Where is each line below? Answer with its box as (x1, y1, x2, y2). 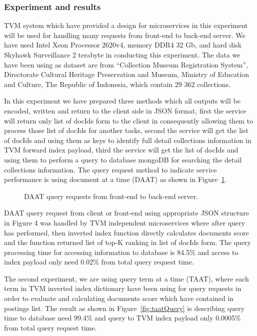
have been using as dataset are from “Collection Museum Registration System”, (4, 59, 248, 69)
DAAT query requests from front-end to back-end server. (24, 190, 198, 201)
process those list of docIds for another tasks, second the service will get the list (4, 125, 248, 135)
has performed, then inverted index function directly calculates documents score (4, 227, 249, 237)
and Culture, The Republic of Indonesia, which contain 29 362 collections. (4, 78, 231, 89)
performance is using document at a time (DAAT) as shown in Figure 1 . (4, 174, 227, 184)
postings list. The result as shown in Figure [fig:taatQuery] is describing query (4, 302, 244, 313)
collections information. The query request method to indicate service (4, 164, 217, 174)
